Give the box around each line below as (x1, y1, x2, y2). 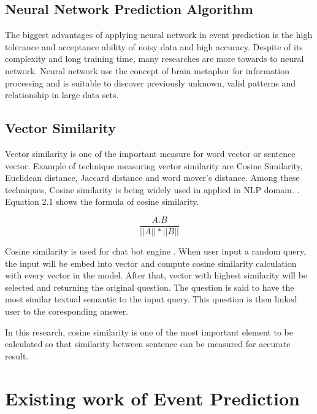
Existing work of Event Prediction (5, 385, 300, 410)
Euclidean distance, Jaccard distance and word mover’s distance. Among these (5, 171, 300, 184)
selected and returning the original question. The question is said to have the (5, 280, 294, 293)
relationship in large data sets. (5, 88, 119, 101)
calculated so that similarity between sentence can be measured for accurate (5, 337, 291, 350)
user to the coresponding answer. (5, 304, 129, 317)
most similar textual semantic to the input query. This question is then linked (5, 293, 297, 305)
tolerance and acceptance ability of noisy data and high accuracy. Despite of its (5, 40, 303, 53)
